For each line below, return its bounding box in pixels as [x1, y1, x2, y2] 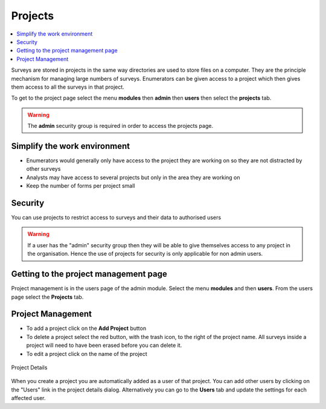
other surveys [26, 165, 61, 173]
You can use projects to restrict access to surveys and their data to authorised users [11, 214, 222, 221]
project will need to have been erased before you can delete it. [26, 341, 182, 349]
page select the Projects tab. [11, 293, 84, 300]
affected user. [11, 395, 46, 402]
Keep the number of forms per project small [26, 182, 135, 189]
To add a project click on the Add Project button [26, 325, 147, 332]
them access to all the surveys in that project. [11, 83, 125, 90]
